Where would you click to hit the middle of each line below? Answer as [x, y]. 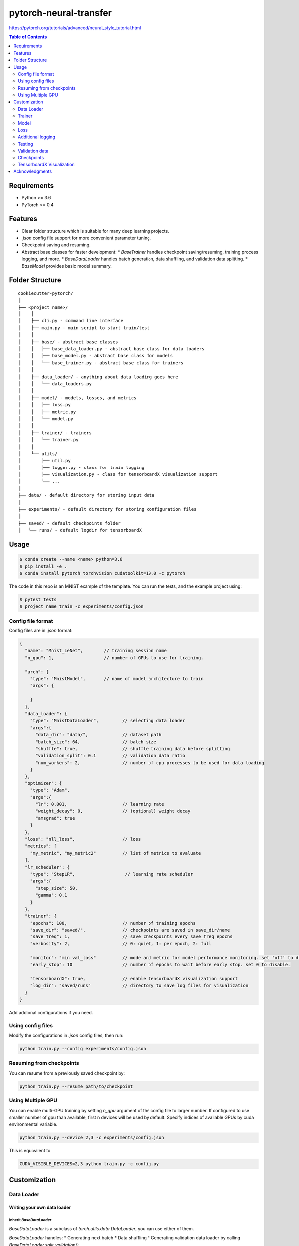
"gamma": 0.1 [51, 895]
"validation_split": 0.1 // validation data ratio [110, 756]
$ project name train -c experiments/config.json [81, 606]
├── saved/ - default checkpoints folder [69, 523]
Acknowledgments [33, 171]
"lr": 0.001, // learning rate [100, 804]
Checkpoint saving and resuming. [56, 245]
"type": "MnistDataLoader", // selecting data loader [108, 721]
